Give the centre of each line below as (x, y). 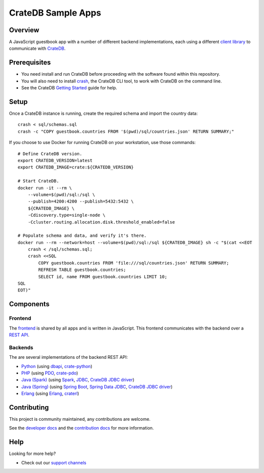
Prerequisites (30, 63)
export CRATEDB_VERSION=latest (55, 160)
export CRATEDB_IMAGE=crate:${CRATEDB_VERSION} (76, 167)
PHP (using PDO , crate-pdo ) (50, 373)
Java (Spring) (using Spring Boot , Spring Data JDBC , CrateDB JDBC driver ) (97, 387)
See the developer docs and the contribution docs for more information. (81, 428)
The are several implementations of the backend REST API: (68, 357)
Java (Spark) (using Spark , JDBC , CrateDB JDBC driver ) (78, 380)
